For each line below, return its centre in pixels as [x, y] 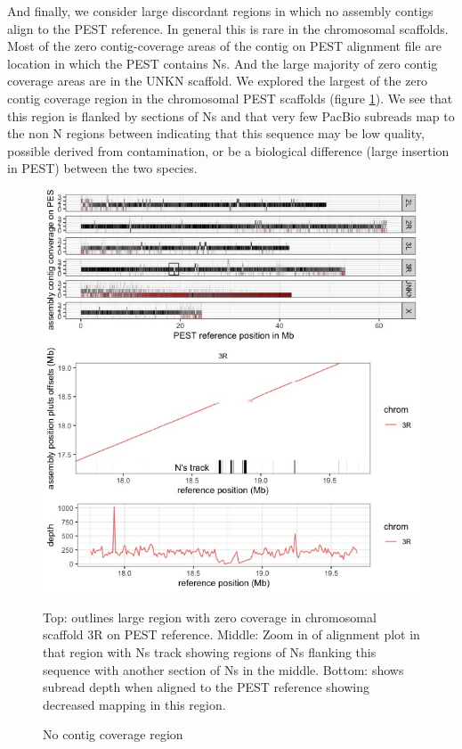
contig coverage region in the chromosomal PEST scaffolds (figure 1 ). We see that [230, 98]
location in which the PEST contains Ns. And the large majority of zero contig [223, 63]
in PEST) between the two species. [102, 168]
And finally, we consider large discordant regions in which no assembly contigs [220, 11]
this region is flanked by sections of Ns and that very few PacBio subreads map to [231, 115]
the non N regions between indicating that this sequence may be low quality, [216, 133]
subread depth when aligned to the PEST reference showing [207, 687]
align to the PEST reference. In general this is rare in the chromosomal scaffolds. [228, 28]
